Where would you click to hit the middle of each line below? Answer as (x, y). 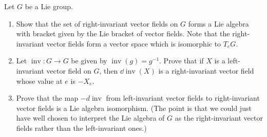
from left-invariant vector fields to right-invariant (183, 98)
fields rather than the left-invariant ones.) (81, 128)
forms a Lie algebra (218, 23)
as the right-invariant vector (219, 118)
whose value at (39, 81)
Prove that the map (47, 98)
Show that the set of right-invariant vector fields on (97, 23)
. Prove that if (182, 61)
